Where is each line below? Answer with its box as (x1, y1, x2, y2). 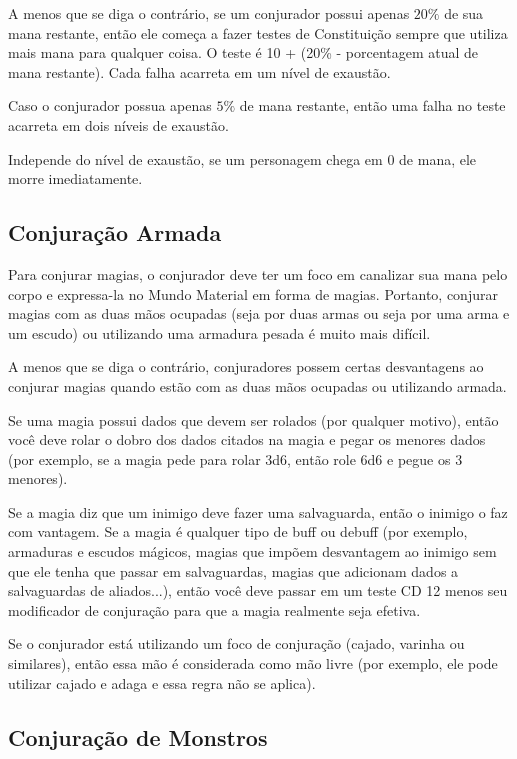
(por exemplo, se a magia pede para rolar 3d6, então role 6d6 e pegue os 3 (8, 448, 463, 469)
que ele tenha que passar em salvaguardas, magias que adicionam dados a (8, 560, 459, 581)
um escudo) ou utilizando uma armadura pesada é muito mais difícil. (8, 322, 431, 343)
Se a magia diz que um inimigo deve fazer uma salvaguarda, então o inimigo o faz (8, 501, 508, 522)
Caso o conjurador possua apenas (8, 95, 212, 116)
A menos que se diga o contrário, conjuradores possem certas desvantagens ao (8, 356, 484, 377)
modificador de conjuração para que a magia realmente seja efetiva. (8, 599, 421, 620)
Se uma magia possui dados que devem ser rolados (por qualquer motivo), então (8, 409, 499, 430)
